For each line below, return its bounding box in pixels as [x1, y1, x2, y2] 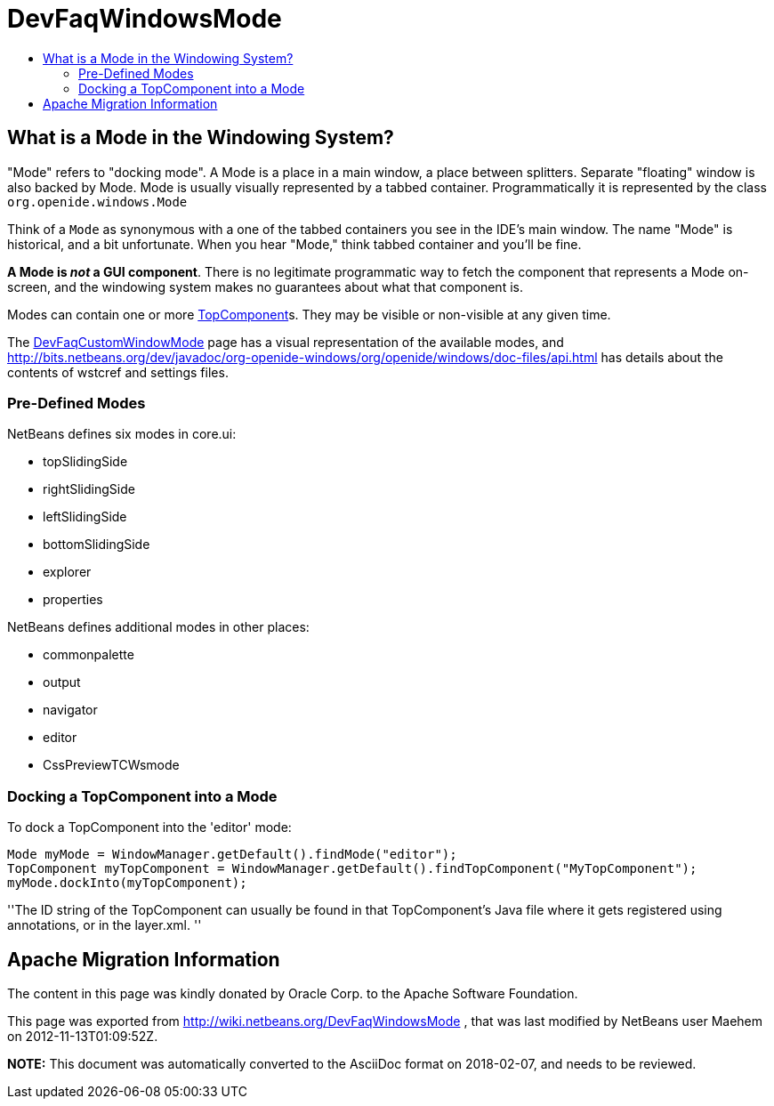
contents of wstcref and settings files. [7, 364, 229, 380]
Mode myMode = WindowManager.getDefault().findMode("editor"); [7, 847, 457, 862]
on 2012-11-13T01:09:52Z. [7, 1028, 158, 1044]
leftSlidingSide [43, 509, 127, 525]
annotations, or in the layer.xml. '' [7, 917, 202, 933]
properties [43, 592, 103, 608]
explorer [43, 564, 92, 580]
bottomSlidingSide [43, 537, 150, 553]
